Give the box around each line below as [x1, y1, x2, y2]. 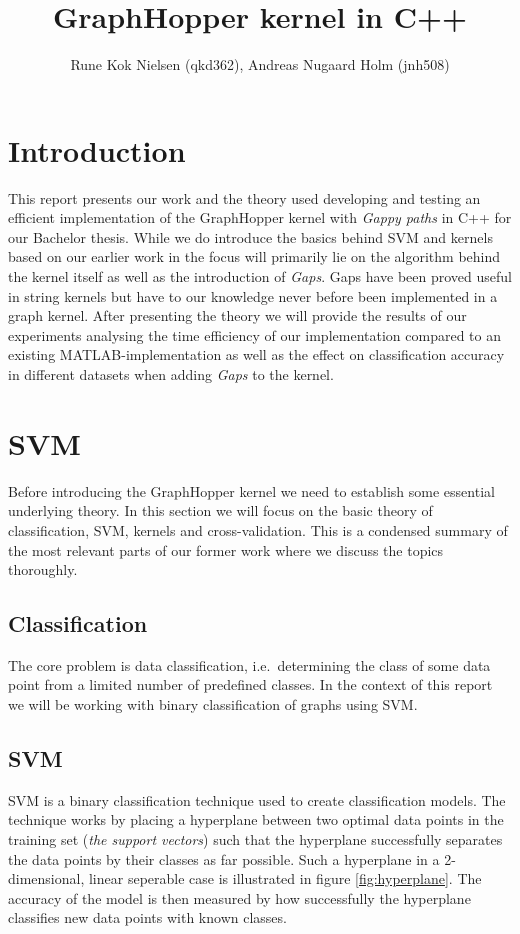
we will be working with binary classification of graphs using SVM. [8, 694, 418, 715]
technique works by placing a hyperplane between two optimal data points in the [8, 809, 504, 830]
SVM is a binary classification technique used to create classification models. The [8, 789, 506, 810]
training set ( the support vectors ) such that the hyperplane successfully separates [8, 829, 503, 850]
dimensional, [8, 868, 85, 889]
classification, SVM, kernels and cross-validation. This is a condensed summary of [8, 519, 508, 540]
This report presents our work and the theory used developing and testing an [8, 187, 481, 208]
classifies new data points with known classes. [8, 907, 287, 928]
